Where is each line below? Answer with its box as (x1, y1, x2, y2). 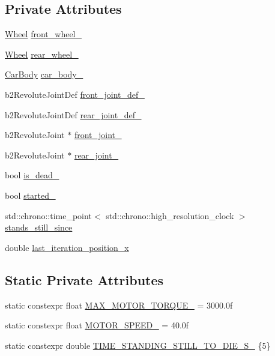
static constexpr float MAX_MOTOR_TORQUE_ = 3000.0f (5, 298, 233, 311)
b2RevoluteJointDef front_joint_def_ (5, 88, 145, 100)
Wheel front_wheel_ (5, 28, 82, 40)
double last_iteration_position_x (5, 241, 129, 253)
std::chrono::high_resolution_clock (106, 209, 234, 222)
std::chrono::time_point (5, 209, 92, 222)
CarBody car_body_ (5, 68, 83, 80)
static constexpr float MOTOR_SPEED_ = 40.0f (5, 319, 189, 331)
